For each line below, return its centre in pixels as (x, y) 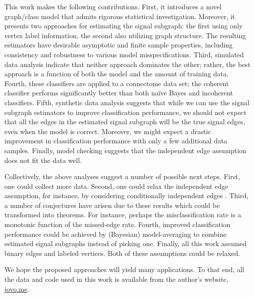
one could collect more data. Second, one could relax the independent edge (116, 186)
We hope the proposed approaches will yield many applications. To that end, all (124, 269)
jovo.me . (17, 288)
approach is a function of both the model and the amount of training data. (116, 74)
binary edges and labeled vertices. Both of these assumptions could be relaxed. (122, 253)
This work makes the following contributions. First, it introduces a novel (113, 6)
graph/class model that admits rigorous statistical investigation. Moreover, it (120, 16)
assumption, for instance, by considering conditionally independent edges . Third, (127, 195)
